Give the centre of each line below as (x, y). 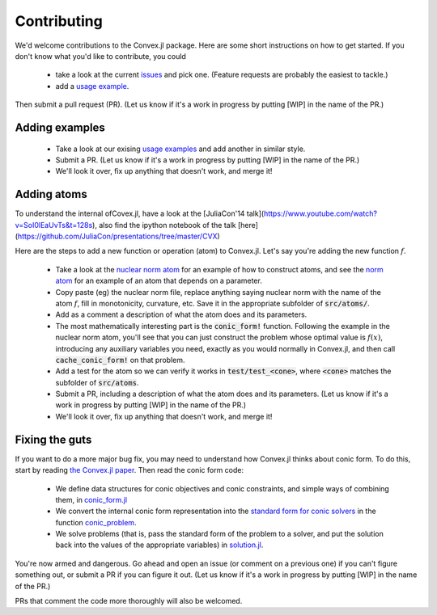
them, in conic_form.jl (91, 499)
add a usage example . (92, 86)
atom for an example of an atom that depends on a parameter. (159, 281)
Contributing (59, 21)
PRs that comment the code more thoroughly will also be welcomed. (129, 601)
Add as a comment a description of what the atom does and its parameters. (181, 314)
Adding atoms (51, 194)
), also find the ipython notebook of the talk (164, 225)
